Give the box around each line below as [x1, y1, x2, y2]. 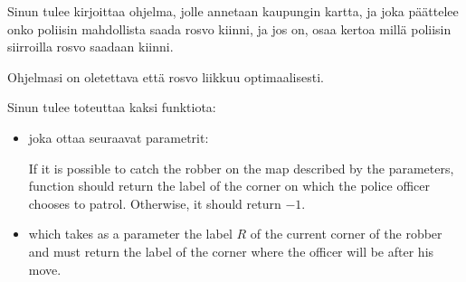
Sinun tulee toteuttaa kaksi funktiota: [7, 98, 216, 117]
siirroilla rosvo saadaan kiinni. [7, 37, 174, 56]
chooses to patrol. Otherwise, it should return [28, 193, 281, 212]
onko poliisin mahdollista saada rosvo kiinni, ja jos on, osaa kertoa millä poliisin [7, 19, 452, 38]
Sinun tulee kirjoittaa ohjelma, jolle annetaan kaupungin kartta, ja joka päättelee [7, 2, 459, 20]
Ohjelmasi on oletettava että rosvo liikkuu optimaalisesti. [7, 67, 324, 86]
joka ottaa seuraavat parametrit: [28, 127, 209, 146]
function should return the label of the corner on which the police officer [28, 176, 431, 195]
